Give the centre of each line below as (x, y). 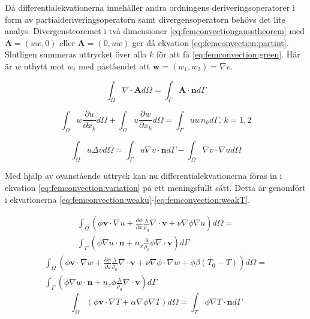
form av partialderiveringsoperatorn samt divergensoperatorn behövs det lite (145, 19)
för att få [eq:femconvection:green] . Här (228, 54)
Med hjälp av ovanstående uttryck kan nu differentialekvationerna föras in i (144, 176)
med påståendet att (115, 66)
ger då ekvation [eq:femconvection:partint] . (210, 42)
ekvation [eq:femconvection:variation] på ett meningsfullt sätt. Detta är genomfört (155, 188)
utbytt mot (44, 66)
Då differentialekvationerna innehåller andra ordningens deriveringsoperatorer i (150, 7)
